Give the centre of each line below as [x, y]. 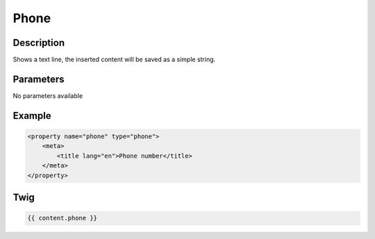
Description [39, 43]
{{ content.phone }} [62, 218]
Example [32, 116]
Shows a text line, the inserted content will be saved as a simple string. [114, 60]
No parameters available [48, 96]
